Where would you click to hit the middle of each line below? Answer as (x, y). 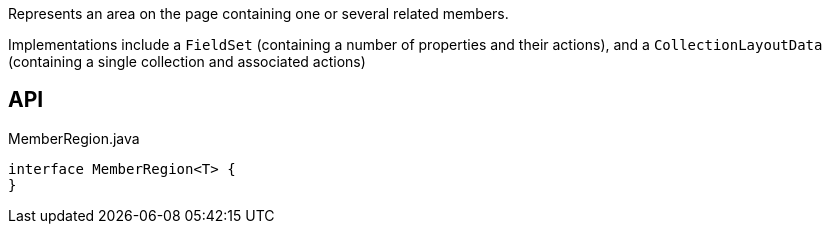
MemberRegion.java (74, 138)
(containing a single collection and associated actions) (187, 61)
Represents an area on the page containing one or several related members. (258, 13)
